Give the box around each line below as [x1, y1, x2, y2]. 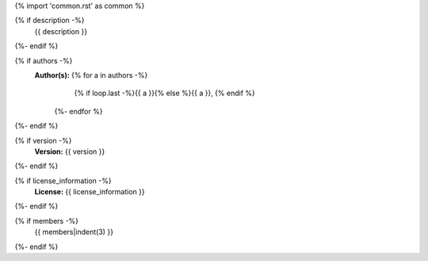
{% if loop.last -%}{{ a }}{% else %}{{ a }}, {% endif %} [74, 88, 255, 98]
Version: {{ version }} [34, 147, 105, 156]
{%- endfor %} [54, 106, 103, 116]
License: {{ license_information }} [34, 187, 146, 197]
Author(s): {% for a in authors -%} [34, 70, 148, 79]
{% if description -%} [14, 16, 85, 25]
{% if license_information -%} [14, 175, 112, 186]
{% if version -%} [14, 136, 72, 145]
